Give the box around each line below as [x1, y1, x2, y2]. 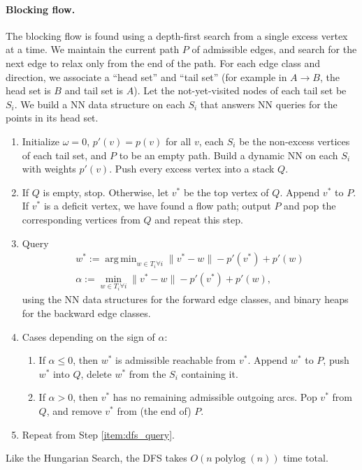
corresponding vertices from [22, 212, 140, 226]
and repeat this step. [154, 212, 243, 226]
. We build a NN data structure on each [14, 96, 185, 111]
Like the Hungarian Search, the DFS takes [6, 450, 187, 465]
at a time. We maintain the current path [6, 42, 180, 57]
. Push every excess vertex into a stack [109, 161, 275, 176]
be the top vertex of [183, 184, 269, 199]
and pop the [284, 198, 336, 213]
